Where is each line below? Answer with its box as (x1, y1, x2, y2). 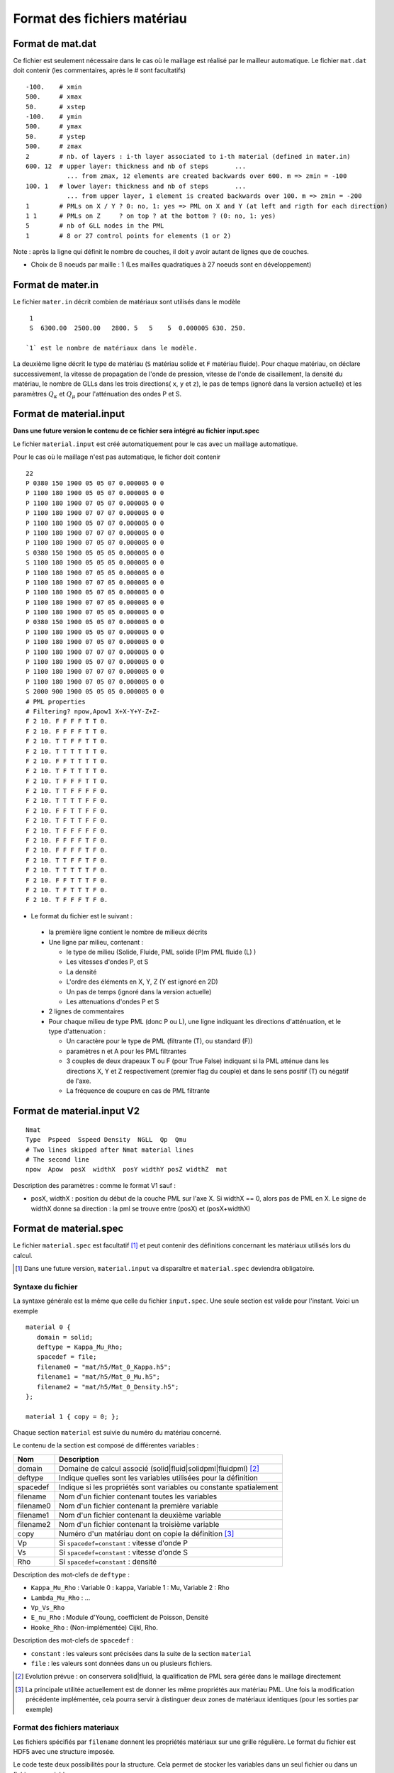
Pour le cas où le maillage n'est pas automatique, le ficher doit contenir (13, 452, 221, 461)
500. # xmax (26, 93, 82, 101)
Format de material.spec (13, 1223, 124, 1235)
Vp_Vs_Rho (30, 1604, 65, 1612)
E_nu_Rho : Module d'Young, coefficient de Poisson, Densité (30, 1613, 209, 1622)
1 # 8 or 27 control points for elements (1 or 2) (26, 231, 232, 240)
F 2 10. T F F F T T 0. (26, 777, 108, 785)
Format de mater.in (13, 279, 99, 291)
